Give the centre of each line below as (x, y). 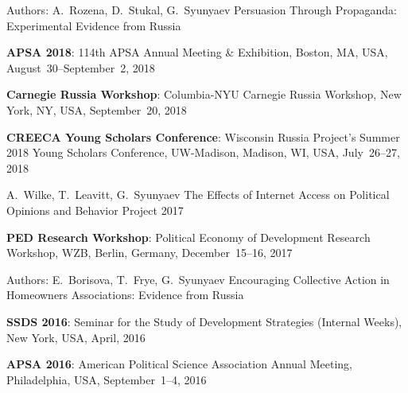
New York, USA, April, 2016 (76, 337)
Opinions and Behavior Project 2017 (95, 210)
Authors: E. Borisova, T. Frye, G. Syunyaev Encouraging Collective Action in (198, 279)
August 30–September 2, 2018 (81, 67)
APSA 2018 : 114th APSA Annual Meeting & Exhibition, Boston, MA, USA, (197, 52)
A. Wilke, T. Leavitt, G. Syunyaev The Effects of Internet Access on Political (198, 195)
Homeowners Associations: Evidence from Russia (125, 295)
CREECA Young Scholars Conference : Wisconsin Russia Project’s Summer (203, 136)
